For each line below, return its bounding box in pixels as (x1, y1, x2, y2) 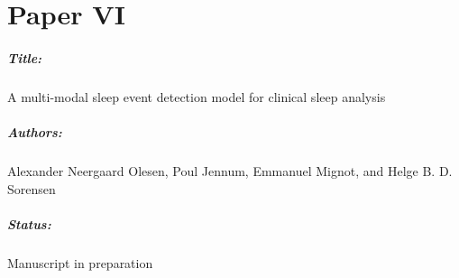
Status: (7, 214, 51, 233)
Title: (7, 48, 42, 67)
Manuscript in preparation (7, 253, 153, 272)
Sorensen (7, 179, 56, 198)
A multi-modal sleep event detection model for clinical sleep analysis (7, 87, 386, 106)
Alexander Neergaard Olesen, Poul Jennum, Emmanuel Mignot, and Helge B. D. (7, 162, 453, 181)
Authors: (7, 123, 62, 142)
